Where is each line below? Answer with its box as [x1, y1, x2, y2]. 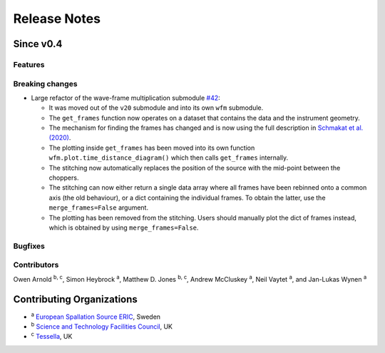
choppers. [48, 173, 79, 182]
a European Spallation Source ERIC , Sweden [31, 311, 160, 321]
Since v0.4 [13, 38, 63, 50]
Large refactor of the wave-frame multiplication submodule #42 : [31, 93, 220, 102]
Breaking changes [13, 78, 78, 88]
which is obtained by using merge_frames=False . [48, 223, 199, 232]
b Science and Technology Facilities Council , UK [31, 321, 173, 331]
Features [13, 59, 45, 69]
